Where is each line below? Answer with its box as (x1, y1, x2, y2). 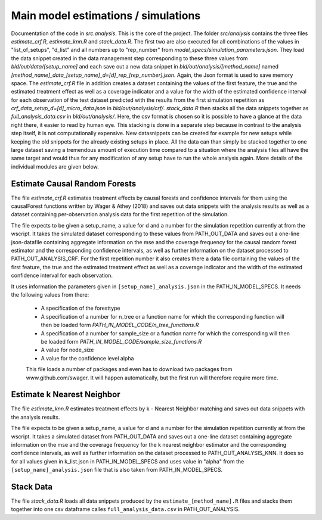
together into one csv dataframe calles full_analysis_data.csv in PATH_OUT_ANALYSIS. (11, 506, 240, 513)
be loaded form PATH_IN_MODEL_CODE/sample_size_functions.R (41, 338, 202, 345)
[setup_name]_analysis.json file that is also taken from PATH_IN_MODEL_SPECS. (11, 466, 223, 474)
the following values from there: (11, 291, 89, 298)
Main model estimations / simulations (11, 9, 201, 22)
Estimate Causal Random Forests (11, 179, 137, 189)
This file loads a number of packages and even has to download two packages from (26, 366, 233, 373)
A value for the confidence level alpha (41, 354, 134, 362)
